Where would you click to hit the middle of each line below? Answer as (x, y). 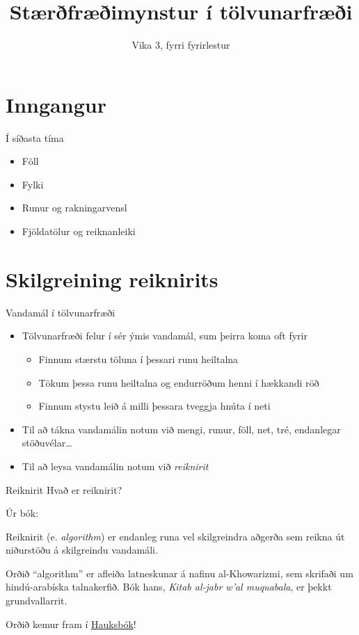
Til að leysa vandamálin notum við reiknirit (115, 466)
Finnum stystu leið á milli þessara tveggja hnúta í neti (154, 406)
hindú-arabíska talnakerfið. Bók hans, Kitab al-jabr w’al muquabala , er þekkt (169, 587)
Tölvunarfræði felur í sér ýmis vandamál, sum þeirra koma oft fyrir (165, 336)
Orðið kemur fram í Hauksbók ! (71, 624)
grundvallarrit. (37, 601)
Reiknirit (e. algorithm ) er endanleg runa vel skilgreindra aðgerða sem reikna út (175, 536)
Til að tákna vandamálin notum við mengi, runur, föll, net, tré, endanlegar (181, 429)
